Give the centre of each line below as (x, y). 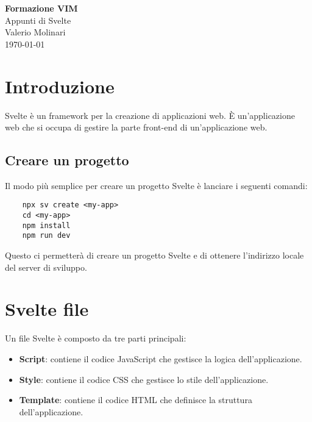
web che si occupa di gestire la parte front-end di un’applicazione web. (136, 127)
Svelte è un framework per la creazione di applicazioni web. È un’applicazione (150, 115)
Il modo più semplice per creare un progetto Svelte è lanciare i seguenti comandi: (156, 185)
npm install (46, 225)
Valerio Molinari (35, 32)
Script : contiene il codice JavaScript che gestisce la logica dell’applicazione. (161, 359)
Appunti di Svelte (38, 20)
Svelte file (47, 309)
